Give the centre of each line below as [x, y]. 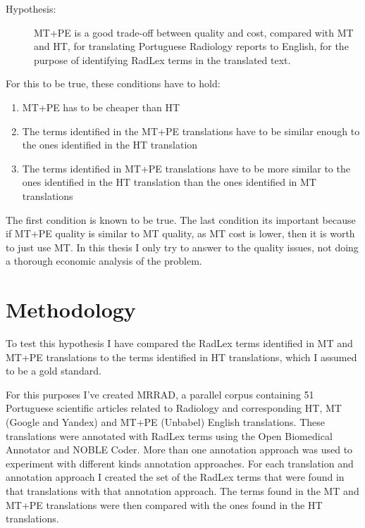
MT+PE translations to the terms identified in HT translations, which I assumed [181, 357]
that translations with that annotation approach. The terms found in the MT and [182, 490]
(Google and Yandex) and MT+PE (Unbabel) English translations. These [165, 422]
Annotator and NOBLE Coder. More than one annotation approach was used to [179, 450]
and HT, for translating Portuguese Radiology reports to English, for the [191, 46]
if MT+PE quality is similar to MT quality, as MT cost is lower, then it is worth [180, 233]
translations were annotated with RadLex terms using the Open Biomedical [169, 435]
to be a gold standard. [54, 371]
